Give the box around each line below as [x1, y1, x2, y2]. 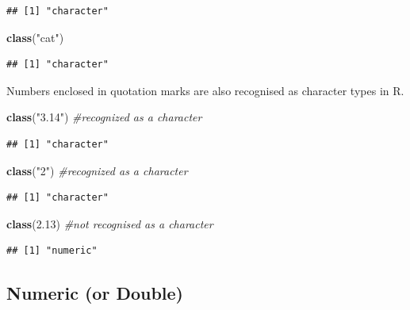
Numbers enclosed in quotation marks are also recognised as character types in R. [6, 82, 404, 98]
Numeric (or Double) [6, 281, 183, 305]
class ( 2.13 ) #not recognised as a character [6, 215, 213, 232]
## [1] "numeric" [6, 245, 98, 257]
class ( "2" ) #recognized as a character [6, 162, 188, 178]
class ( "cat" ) [6, 29, 64, 45]
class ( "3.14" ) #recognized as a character [6, 109, 202, 125]
